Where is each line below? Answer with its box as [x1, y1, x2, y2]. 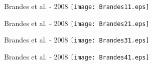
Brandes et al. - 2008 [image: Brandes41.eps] [4, 51, 149, 61]
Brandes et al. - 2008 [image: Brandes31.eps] [4, 34, 149, 45]
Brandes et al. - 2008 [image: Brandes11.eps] [4, 1, 149, 11]
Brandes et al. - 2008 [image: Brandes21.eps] [4, 17, 149, 28]
